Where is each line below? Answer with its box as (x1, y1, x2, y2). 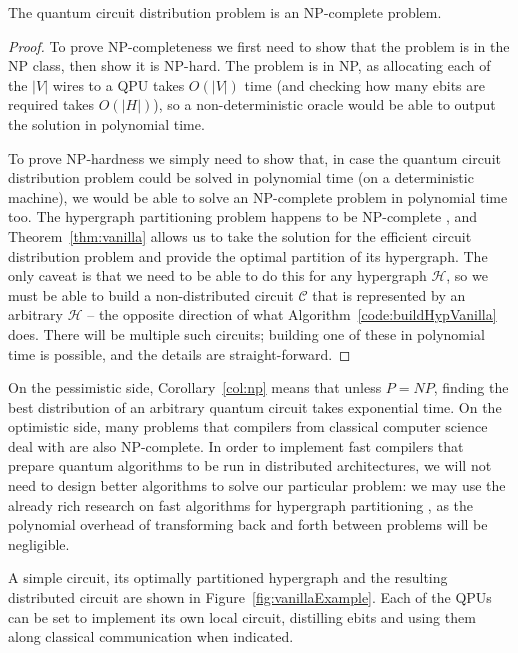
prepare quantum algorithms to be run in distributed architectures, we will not (8, 455, 492, 476)
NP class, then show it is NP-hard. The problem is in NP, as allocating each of (8, 55, 491, 76)
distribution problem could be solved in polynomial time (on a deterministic (8, 167, 474, 188)
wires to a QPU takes (52, 74, 185, 95)
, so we (446, 265, 488, 286)
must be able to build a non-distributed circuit (8, 284, 294, 305)
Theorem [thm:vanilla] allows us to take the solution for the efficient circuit (8, 225, 472, 246)
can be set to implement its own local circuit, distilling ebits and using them (8, 606, 476, 627)
